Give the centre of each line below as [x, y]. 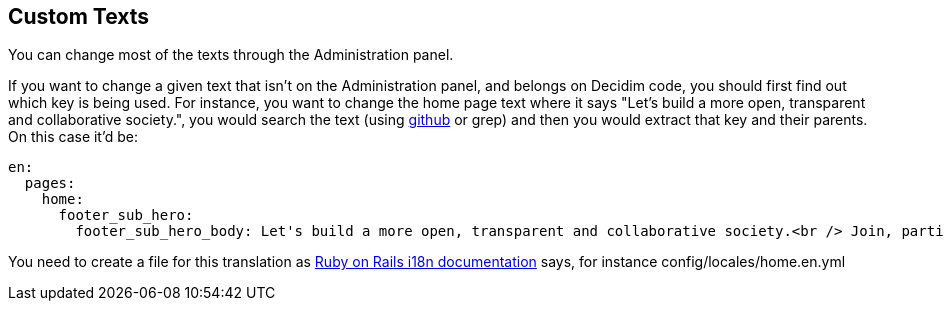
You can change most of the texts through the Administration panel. [231, 55]
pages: [50, 183]
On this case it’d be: [73, 137]
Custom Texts [79, 16]
